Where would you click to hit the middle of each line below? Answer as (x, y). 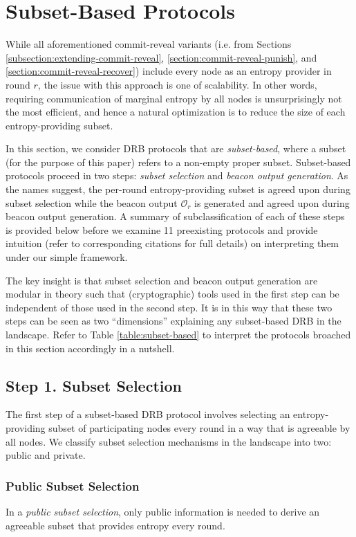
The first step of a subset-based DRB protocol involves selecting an (148, 414)
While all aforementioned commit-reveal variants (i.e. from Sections (149, 44)
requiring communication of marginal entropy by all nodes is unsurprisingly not (174, 98)
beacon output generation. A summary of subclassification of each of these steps (175, 216)
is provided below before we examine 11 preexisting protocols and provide (162, 229)
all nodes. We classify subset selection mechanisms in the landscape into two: (169, 441)
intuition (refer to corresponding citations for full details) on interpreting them (172, 243)
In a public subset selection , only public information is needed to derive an (163, 511)
